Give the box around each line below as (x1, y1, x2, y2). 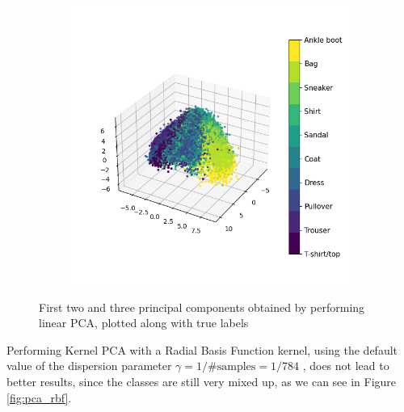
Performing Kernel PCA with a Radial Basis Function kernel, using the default (6, 341, 398, 358)
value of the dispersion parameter (6, 357, 172, 374)
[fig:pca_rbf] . (6, 389, 72, 406)
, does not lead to (302, 357, 389, 374)
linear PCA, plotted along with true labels (39, 314, 249, 331)
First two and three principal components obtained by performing (39, 298, 365, 315)
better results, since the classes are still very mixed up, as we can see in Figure (6, 372, 397, 389)
